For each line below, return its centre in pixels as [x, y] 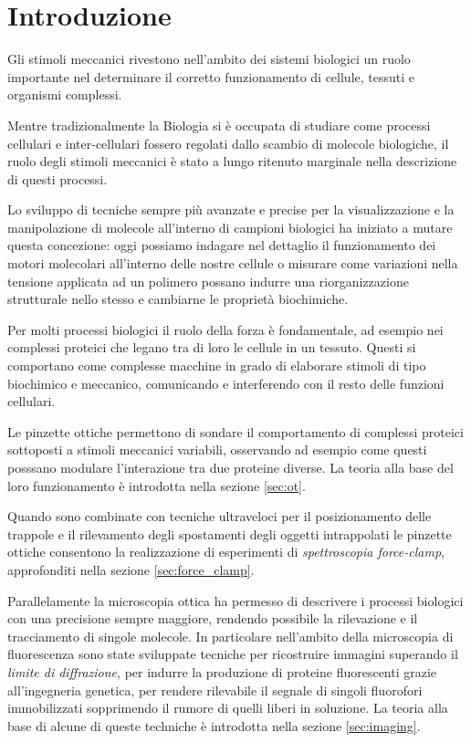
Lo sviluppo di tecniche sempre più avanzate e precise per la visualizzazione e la [231, 209]
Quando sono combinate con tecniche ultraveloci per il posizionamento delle [220, 516]
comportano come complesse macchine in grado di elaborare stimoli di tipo [217, 366]
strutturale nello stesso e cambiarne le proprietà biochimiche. [178, 299]
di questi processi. [58, 178]
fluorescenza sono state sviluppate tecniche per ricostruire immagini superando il [233, 654]
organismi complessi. [65, 94]
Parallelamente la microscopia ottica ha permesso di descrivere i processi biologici [235, 600]
